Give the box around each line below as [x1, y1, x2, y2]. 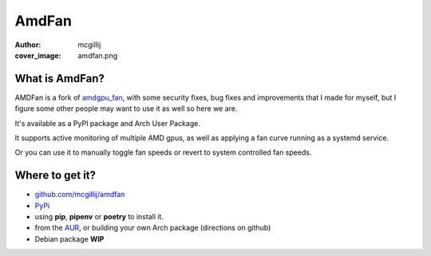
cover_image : [14, 50, 61, 60]
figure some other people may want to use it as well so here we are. [14, 104, 238, 113]
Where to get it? [14, 168, 96, 183]
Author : [14, 40, 42, 49]
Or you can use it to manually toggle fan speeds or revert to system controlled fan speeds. [14, 148, 312, 157]
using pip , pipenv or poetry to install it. [34, 212, 164, 222]
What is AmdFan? [14, 72, 105, 85]
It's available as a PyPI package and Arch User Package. [14, 118, 201, 128]
